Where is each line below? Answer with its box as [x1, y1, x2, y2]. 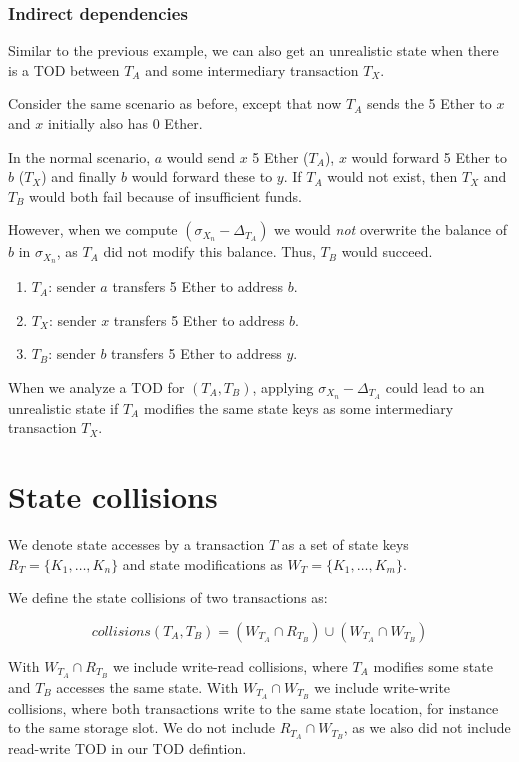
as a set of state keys [281, 534, 409, 555]
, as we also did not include [343, 717, 511, 738]
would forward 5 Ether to [351, 146, 508, 167]
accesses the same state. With [56, 676, 239, 697]
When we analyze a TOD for [8, 377, 185, 398]
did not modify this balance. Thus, [103, 241, 316, 262]
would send [166, 146, 235, 167]
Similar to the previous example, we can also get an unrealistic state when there [8, 40, 499, 61]
